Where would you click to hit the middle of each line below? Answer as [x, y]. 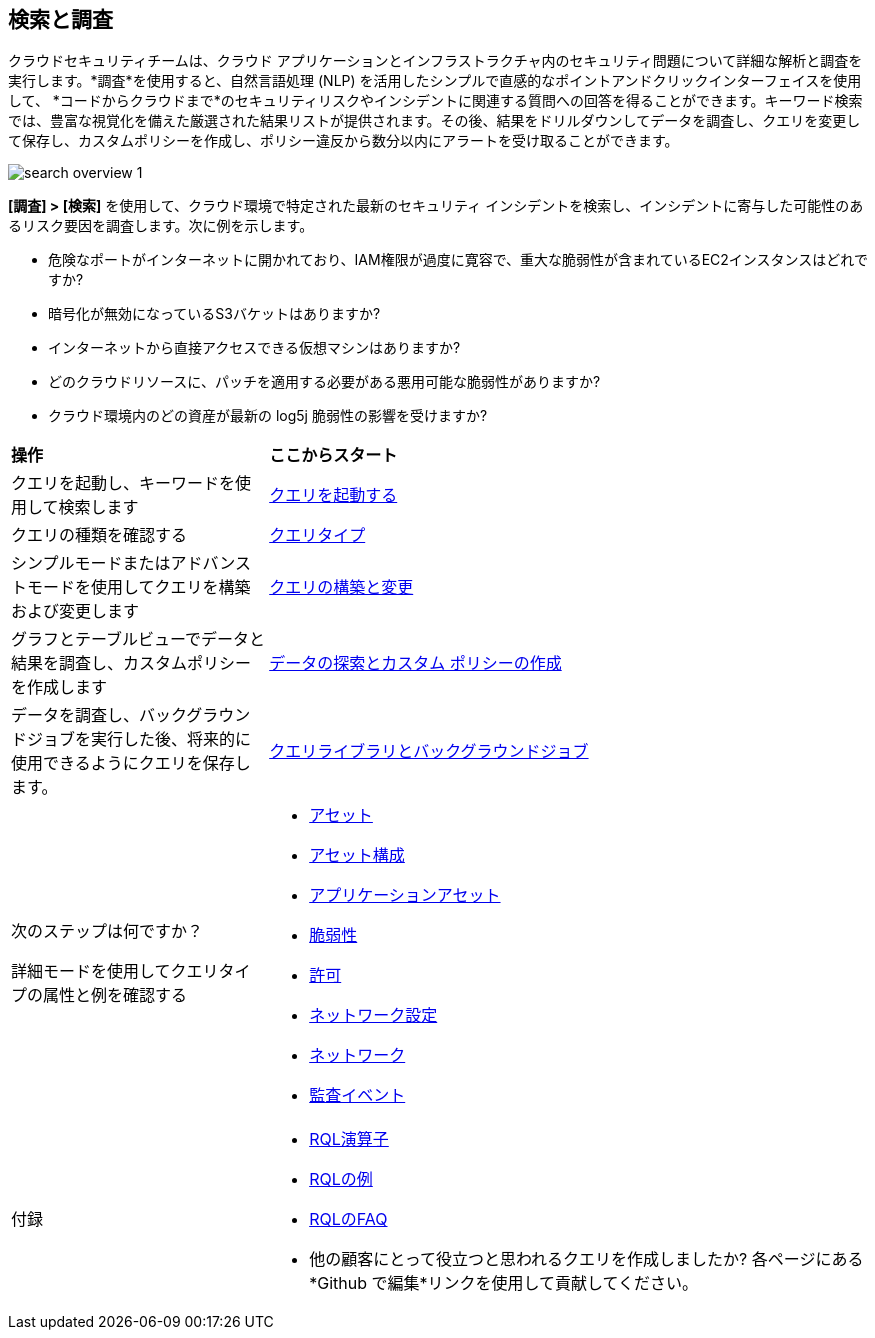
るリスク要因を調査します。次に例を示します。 [161, 226]
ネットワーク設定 [373, 1015]
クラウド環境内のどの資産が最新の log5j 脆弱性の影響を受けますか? [268, 416]
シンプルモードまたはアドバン [123, 563]
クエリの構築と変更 [341, 587]
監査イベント [357, 1095]
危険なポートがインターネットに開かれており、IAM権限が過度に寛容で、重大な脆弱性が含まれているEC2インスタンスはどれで [458, 260]
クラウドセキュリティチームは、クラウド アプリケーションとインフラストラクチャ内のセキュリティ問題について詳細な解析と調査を [435, 61]
